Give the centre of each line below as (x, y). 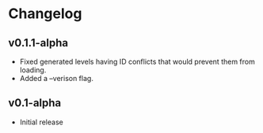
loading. (33, 70)
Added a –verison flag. (56, 78)
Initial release (41, 122)
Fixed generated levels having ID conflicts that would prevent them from (137, 61)
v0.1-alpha (35, 103)
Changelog (45, 14)
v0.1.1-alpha (38, 43)
